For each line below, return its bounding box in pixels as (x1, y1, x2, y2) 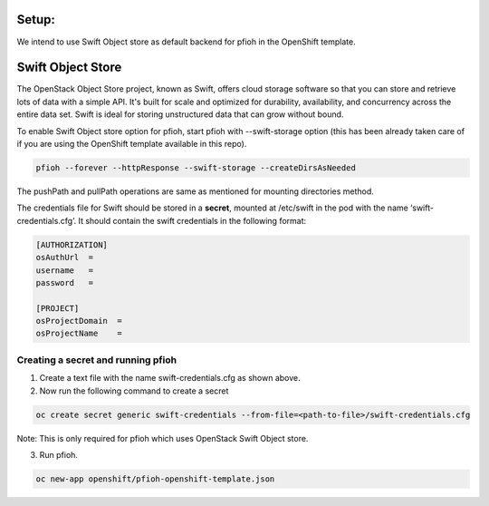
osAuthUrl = (35, 252, 94, 263)
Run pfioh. (39, 449, 79, 460)
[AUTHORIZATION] (35, 239, 109, 249)
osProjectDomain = (35, 316, 122, 326)
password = (35, 277, 94, 287)
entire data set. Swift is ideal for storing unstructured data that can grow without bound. (16, 109, 344, 120)
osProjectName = (35, 328, 122, 339)
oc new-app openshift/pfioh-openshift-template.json (35, 473, 275, 484)
